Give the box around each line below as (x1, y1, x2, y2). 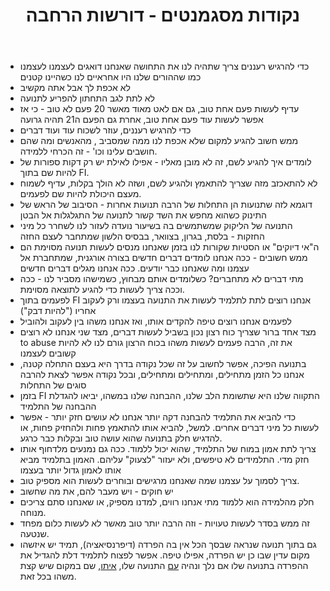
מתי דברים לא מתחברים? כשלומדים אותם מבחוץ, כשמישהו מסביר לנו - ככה (19, 273, 304, 285)
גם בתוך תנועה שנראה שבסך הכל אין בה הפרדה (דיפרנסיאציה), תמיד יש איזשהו (19, 539, 317, 551)
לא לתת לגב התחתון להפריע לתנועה (19, 92, 156, 104)
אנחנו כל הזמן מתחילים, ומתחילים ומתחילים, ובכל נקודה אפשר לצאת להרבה (19, 369, 305, 381)
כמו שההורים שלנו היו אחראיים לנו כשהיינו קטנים (19, 71, 202, 83)
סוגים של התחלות (19, 379, 87, 391)
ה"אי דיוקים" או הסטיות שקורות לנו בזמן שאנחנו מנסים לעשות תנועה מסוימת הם (19, 241, 320, 253)
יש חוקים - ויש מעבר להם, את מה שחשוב (19, 485, 174, 498)
